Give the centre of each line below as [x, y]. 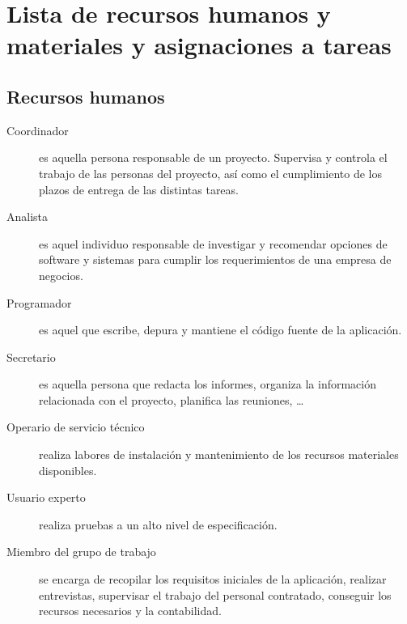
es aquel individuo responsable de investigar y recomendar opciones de [213, 243]
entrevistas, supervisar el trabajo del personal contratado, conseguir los [215, 594]
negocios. [61, 275]
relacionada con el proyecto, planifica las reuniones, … [172, 399]
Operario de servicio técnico [76, 427]
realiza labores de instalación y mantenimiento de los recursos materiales [219, 454]
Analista [28, 216]
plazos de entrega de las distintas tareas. [139, 189]
